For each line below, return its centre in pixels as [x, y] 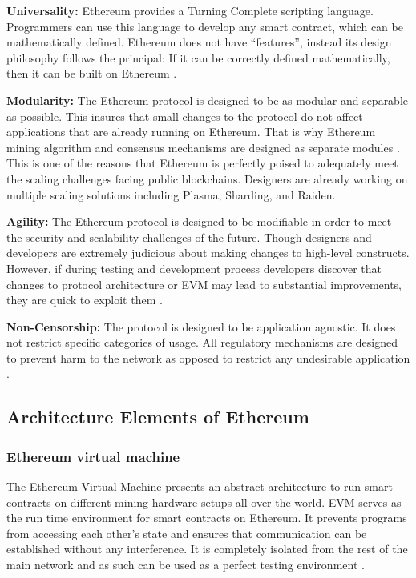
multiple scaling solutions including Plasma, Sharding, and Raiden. [171, 194]
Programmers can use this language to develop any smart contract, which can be [205, 26]
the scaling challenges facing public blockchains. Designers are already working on [207, 178]
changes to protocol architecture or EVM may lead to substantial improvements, [204, 284]
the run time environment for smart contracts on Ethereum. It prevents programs [207, 518]
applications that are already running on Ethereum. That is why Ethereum [191, 132]
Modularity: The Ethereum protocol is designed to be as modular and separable [208, 100]
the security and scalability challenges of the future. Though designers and [189, 237]
